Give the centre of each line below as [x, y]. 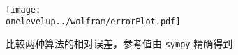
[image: [23, 10]
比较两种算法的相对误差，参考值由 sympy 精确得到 [119, 44]
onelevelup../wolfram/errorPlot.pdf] [93, 21]
